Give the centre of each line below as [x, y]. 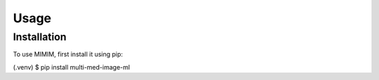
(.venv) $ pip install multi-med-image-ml [71, 67]
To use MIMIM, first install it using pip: [68, 54]
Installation [40, 37]
